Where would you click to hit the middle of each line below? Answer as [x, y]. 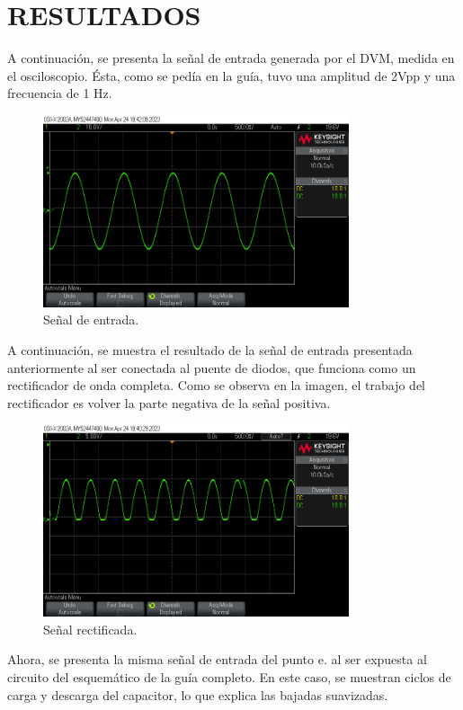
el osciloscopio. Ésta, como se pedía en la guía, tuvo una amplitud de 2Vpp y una [231, 75]
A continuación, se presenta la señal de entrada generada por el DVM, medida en [231, 58]
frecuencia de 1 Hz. [60, 93]
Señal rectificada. [90, 629]
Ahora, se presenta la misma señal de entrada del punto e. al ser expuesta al [217, 659]
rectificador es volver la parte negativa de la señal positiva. [169, 402]
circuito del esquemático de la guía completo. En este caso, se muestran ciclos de [229, 676]
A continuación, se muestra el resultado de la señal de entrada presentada [210, 349]
